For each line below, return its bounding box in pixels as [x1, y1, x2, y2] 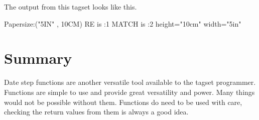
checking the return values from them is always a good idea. [4, 106, 189, 117]
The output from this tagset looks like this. [4, 2, 137, 12]
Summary [4, 48, 72, 68]
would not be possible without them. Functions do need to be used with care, [4, 96, 242, 107]
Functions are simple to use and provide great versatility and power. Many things [4, 86, 255, 97]
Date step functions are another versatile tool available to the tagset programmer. [4, 77, 256, 87]
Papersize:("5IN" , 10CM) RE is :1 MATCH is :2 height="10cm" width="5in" [4, 18, 241, 29]
